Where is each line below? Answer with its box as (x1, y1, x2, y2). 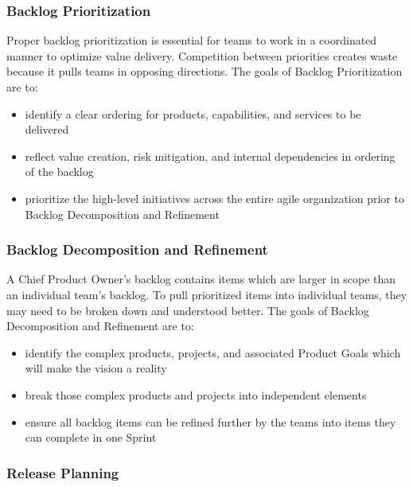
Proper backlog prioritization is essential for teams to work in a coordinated (6, 32, 377, 49)
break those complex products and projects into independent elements (25, 386, 367, 403)
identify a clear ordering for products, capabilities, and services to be (25, 105, 361, 122)
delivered (25, 121, 69, 138)
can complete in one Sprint (25, 429, 157, 446)
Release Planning (6, 462, 119, 482)
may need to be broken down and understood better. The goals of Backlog (6, 302, 369, 318)
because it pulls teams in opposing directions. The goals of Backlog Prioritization (6, 63, 403, 80)
